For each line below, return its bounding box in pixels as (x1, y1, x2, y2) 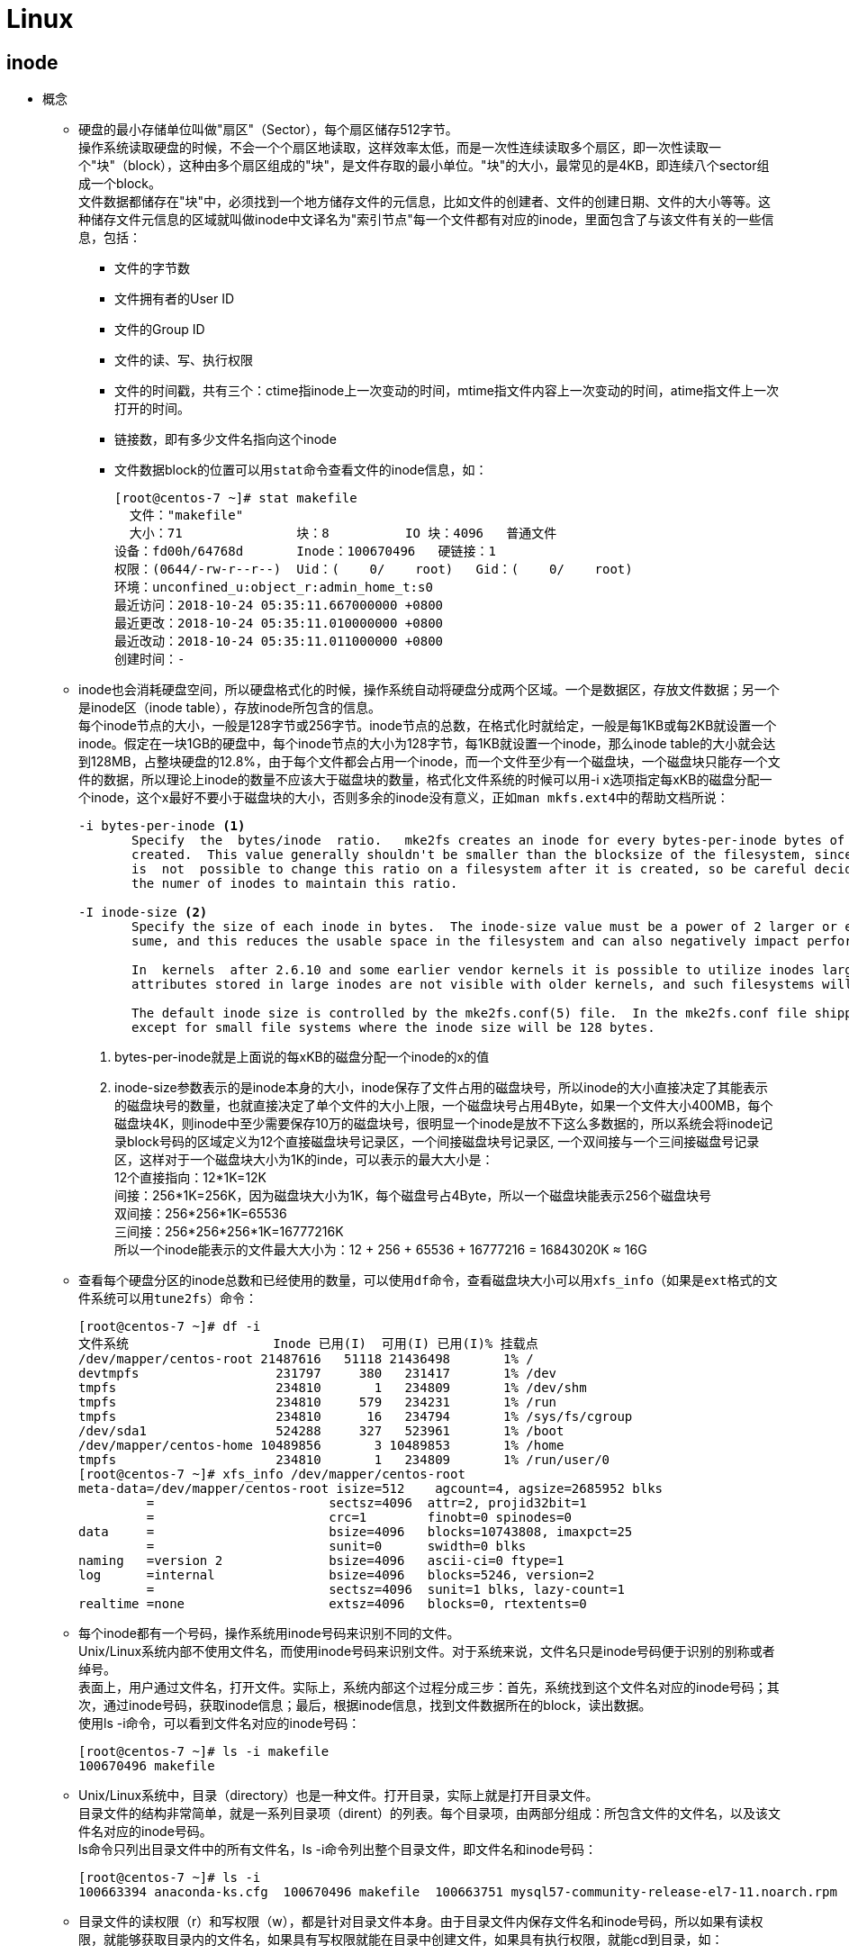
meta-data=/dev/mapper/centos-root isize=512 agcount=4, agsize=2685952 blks (78, 1481, 664, 1497)
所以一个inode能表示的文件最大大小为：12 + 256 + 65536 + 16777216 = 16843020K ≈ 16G (114, 1242, 647, 1258)
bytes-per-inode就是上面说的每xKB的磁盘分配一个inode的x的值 (114, 1049, 490, 1065)
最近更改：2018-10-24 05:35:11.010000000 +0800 (114, 616, 444, 631)
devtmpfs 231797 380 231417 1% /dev (78, 1366, 557, 1381)
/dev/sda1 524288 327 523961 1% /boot (78, 1424, 564, 1439)
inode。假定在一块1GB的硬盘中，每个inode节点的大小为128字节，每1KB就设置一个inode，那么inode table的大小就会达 (78, 736, 776, 752)
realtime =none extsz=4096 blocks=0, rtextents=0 (78, 1597, 587, 1612)
